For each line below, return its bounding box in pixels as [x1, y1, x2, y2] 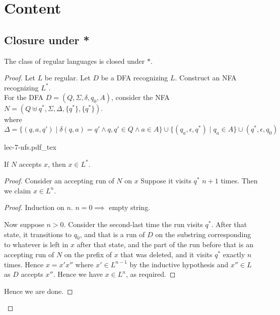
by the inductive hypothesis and [129, 259, 229, 269]
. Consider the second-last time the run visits [63, 219, 203, 229]
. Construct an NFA [175, 72, 237, 83]
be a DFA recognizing [101, 72, 168, 83]
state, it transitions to [4, 229, 72, 239]
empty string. [109, 202, 151, 213]
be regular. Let [44, 72, 91, 83]
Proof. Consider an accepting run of [4, 175, 114, 186]
